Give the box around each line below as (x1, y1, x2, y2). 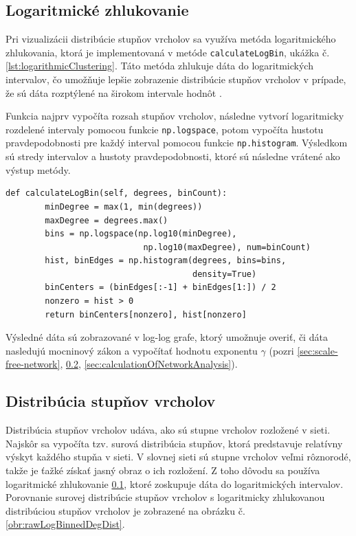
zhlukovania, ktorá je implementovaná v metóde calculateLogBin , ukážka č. (5, 45, 330, 59)
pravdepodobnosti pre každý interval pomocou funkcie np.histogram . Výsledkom (5, 135, 348, 150)
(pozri (269, 343, 294, 357)
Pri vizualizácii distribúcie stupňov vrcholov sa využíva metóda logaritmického (5, 32, 336, 46)
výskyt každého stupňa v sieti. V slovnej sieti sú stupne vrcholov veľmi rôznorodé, (5, 449, 351, 464)
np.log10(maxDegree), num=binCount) (143, 242, 311, 252)
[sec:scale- (297, 343, 338, 357)
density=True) (192, 269, 257, 279)
